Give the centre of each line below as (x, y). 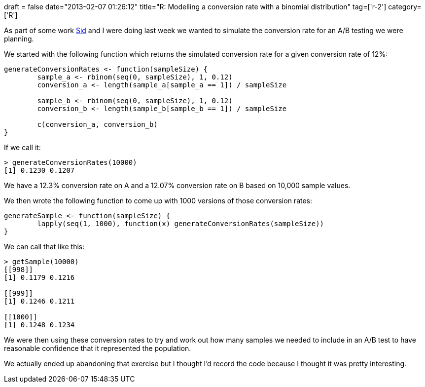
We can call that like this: (44, 247)
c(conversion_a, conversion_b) (97, 124)
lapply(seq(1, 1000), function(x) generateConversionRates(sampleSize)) (181, 224)
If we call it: (22, 147)
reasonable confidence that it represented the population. (98, 348)
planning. (19, 39)
